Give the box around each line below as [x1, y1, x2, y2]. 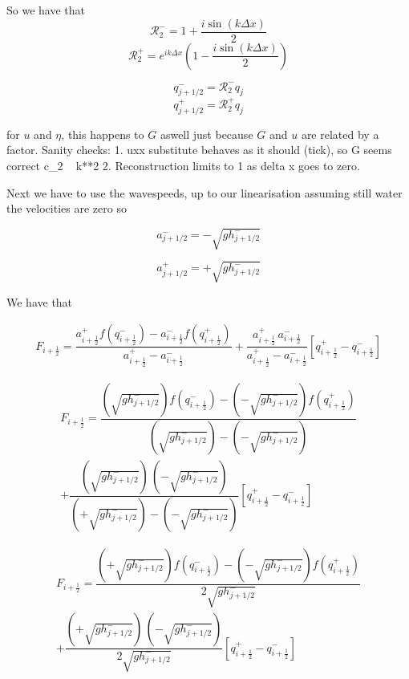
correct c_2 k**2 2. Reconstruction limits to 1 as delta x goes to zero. [6, 157, 360, 173]
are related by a [301, 125, 379, 142]
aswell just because [160, 125, 253, 142]
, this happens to [61, 125, 144, 142]
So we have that [6, 2, 85, 18]
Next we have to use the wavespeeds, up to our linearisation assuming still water [6, 184, 403, 201]
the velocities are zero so [6, 200, 127, 217]
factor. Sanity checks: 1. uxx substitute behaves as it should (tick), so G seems [6, 141, 392, 158]
